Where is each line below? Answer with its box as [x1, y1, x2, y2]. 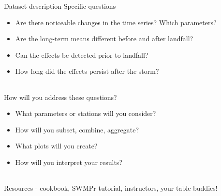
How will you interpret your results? [15, 157, 122, 167]
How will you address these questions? [4, 92, 117, 102]
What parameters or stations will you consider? [15, 108, 156, 118]
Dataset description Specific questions [4, 1, 116, 11]
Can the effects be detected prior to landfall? [15, 49, 148, 60]
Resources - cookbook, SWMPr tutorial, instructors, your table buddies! [4, 183, 218, 193]
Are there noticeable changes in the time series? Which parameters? [15, 17, 217, 27]
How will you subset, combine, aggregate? [15, 124, 139, 134]
